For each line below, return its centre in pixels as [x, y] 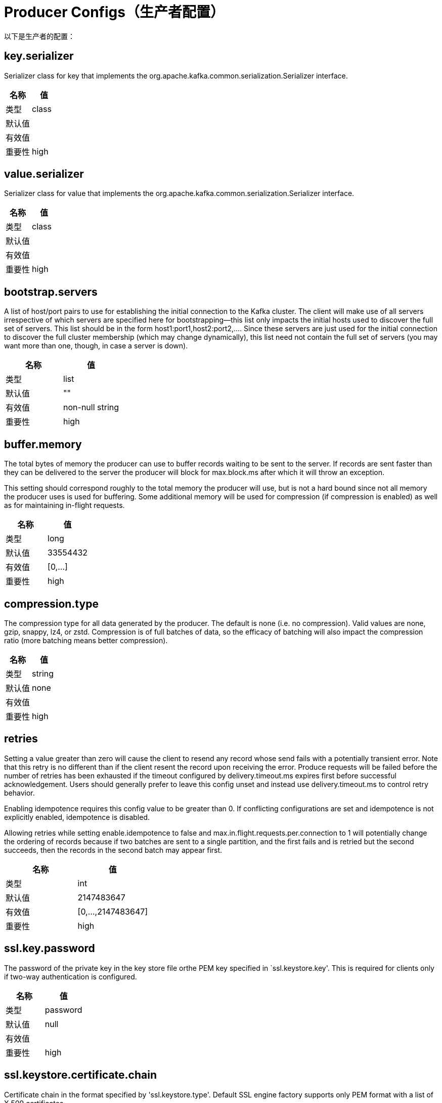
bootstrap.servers [51, 292]
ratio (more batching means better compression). [86, 640]
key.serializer [39, 56]
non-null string [91, 407]
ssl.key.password [50, 949]
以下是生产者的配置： [39, 36]
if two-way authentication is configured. [71, 976]
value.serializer [44, 174]
